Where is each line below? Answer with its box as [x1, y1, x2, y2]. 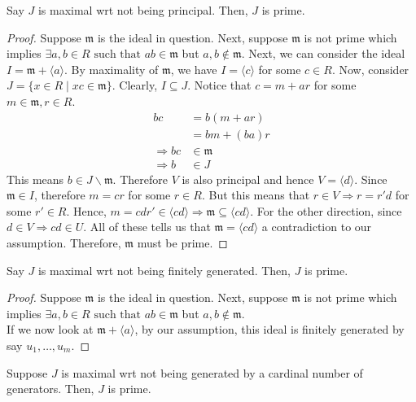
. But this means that [201, 186, 310, 203]
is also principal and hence [182, 170, 314, 187]
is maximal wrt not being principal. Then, [37, 2, 248, 18]
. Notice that [187, 76, 252, 94]
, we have [170, 60, 217, 77]
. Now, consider [331, 60, 409, 77]
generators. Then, [7, 380, 94, 397]
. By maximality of [64, 60, 159, 77]
